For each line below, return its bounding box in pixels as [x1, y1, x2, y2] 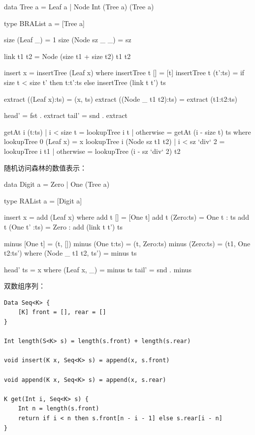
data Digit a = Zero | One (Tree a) [4, 179, 110, 189]
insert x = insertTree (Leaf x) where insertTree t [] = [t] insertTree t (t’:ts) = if [4, 67, 245, 78]
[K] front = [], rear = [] [18, 309, 106, 316]
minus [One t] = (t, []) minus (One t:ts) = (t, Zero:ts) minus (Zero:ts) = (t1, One [4, 238, 251, 248]
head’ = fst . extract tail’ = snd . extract [4, 110, 128, 120]
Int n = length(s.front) [18, 405, 99, 412]
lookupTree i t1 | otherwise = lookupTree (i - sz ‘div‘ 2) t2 [4, 145, 181, 156]
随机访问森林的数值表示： [4, 162, 87, 173]
